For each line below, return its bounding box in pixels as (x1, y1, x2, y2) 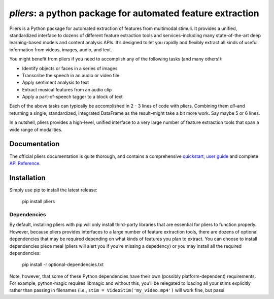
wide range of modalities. (9, 126, 63, 132)
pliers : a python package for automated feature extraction (9, 8, 259, 19)
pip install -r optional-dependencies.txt (22, 261, 104, 268)
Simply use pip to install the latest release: (9, 187, 97, 193)
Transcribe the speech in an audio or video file (22, 72, 120, 78)
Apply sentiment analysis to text (22, 79, 89, 86)
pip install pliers (22, 198, 55, 205)
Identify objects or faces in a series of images (22, 65, 118, 71)
